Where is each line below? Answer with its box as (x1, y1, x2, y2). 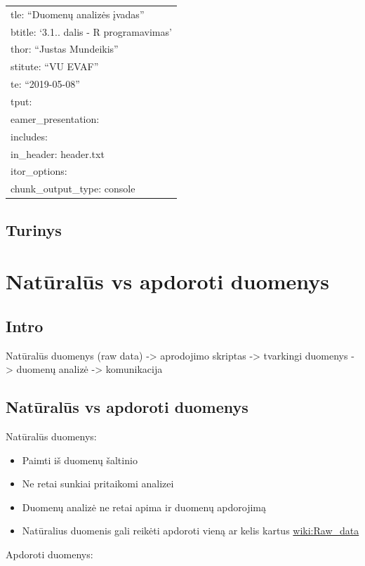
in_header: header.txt (11, 146, 105, 161)
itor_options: (11, 164, 67, 178)
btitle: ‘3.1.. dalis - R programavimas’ (11, 24, 172, 39)
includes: (11, 129, 48, 143)
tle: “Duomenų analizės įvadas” (11, 6, 145, 21)
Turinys (6, 218, 62, 240)
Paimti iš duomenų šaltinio (22, 452, 138, 467)
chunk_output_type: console (11, 181, 135, 196)
